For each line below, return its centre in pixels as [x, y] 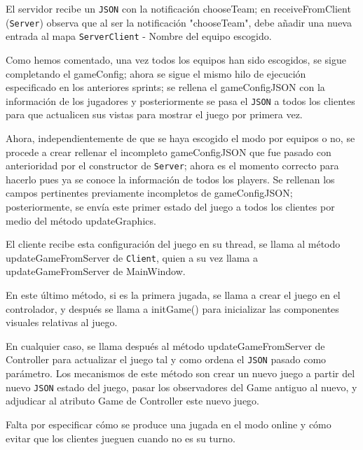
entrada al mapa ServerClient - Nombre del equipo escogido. [139, 36]
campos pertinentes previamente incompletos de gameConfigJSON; [149, 193]
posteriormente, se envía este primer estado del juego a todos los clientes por [170, 207]
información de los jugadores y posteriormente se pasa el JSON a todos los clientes [180, 100]
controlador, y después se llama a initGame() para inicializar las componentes [172, 308]
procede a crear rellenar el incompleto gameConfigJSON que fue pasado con [169, 152]
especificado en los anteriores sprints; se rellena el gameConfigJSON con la [165, 87]
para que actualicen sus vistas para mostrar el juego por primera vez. [154, 114]
